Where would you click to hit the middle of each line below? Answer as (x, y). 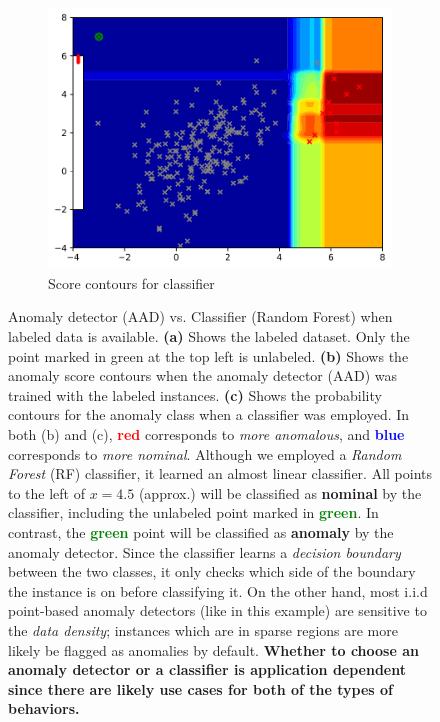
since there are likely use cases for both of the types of (200, 688)
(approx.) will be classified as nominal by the (280, 492)
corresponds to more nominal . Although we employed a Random (205, 453)
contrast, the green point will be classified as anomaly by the (201, 531)
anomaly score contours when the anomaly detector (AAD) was (203, 375)
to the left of (46, 492)
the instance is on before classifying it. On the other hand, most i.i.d (218, 590)
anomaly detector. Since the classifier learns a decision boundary (204, 551)
